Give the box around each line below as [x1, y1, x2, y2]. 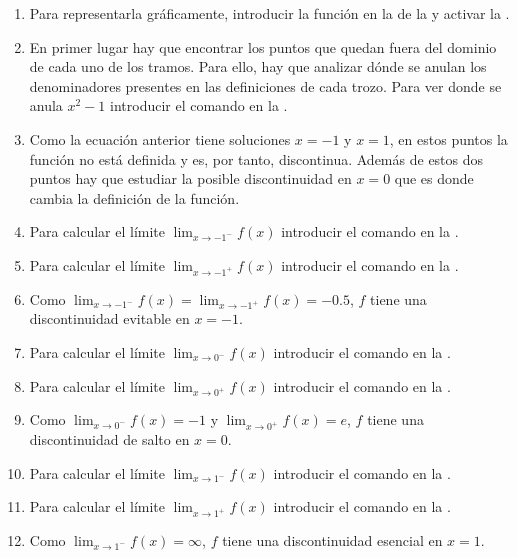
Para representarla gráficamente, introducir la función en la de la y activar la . [29, 3, 510, 23]
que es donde [394, 168, 474, 189]
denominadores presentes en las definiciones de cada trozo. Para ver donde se [29, 75, 502, 96]
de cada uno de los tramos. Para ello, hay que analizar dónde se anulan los [29, 56, 487, 77]
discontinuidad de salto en [29, 429, 190, 450]
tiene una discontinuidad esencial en [222, 530, 443, 551]
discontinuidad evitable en [29, 308, 190, 329]
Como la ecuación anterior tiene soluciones [29, 128, 291, 149]
